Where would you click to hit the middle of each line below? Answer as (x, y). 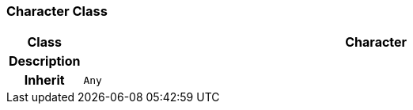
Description (45, 61)
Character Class (57, 11)
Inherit (44, 80)
